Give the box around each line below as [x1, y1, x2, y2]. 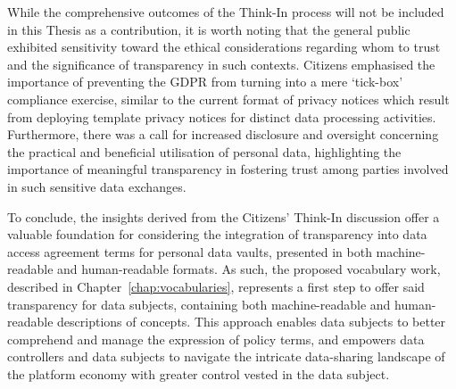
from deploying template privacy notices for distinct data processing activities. [7, 107, 436, 126]
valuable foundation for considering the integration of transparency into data [7, 225, 427, 244]
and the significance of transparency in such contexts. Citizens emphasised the [7, 54, 435, 73]
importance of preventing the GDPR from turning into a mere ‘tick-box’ [7, 72, 403, 91]
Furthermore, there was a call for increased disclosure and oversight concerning [7, 125, 439, 144]
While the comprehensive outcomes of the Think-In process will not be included [7, 3, 444, 21]
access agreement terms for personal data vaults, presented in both [7, 242, 372, 261]
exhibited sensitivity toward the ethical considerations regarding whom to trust [7, 37, 441, 56]
